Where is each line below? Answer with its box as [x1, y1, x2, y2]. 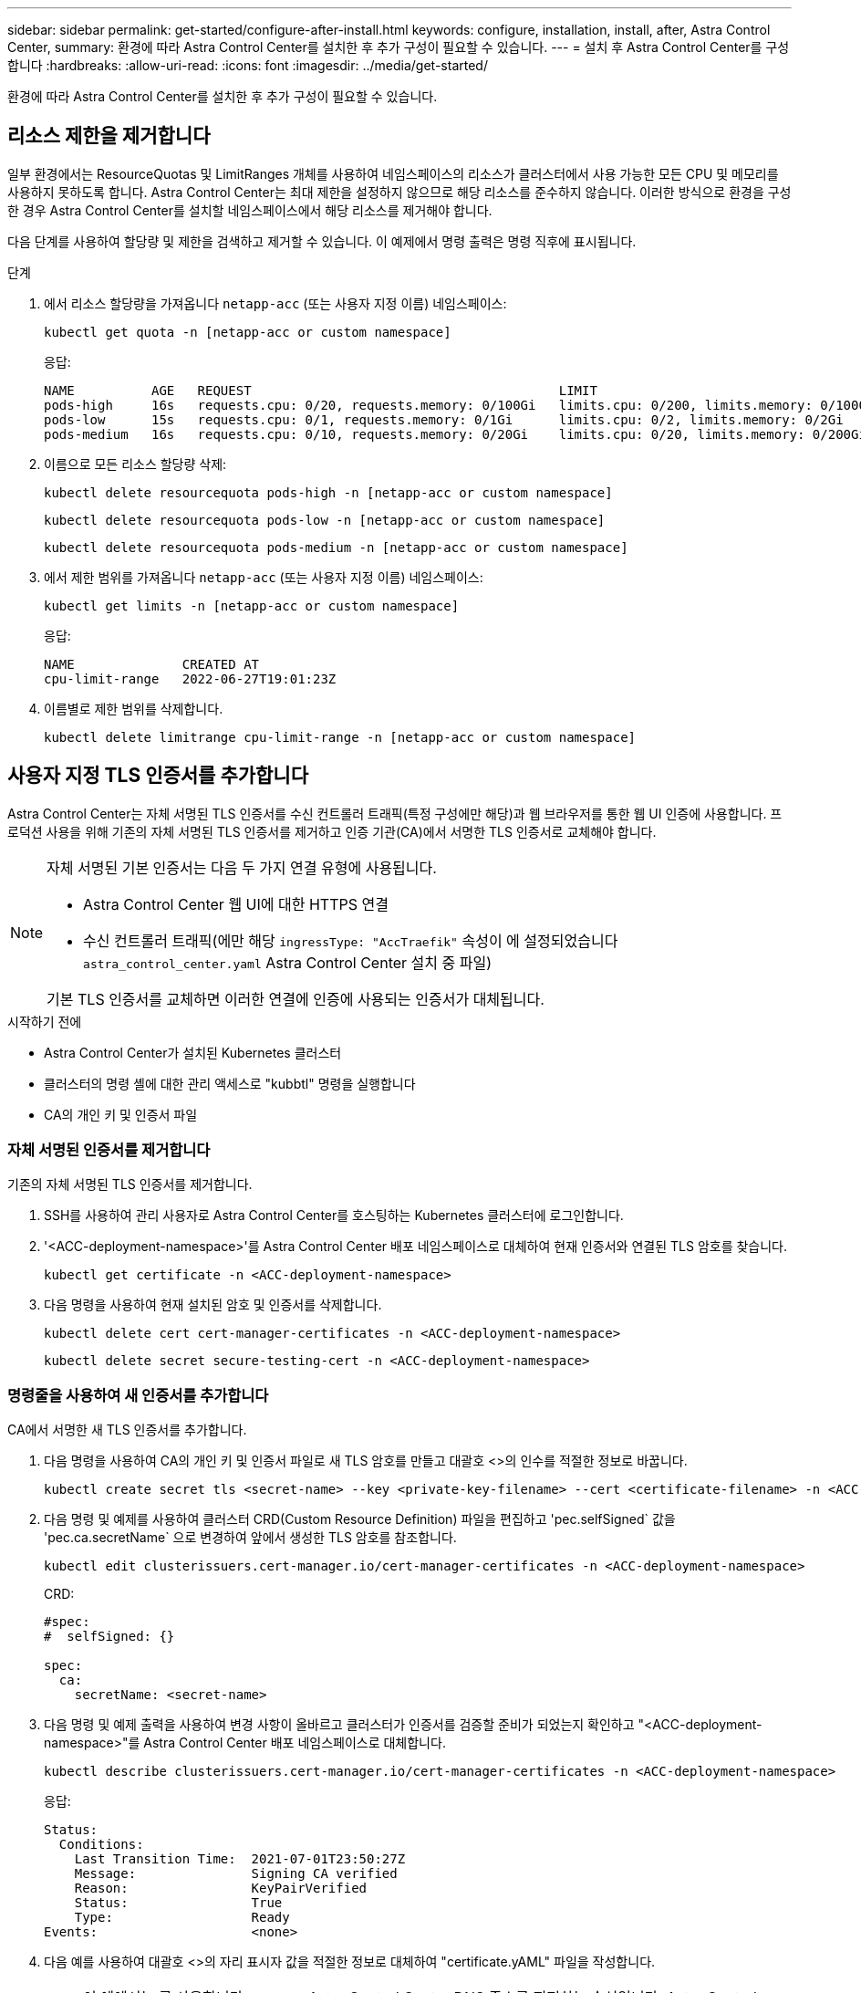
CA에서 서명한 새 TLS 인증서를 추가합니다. [7, 1422, 247, 1438]
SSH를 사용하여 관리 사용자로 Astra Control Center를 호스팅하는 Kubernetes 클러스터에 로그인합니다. [44, 1207, 624, 1224]
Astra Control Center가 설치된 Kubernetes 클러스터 [44, 1044, 342, 1060]
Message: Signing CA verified [74, 1866, 398, 1882]
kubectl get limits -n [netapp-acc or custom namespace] [44, 598, 460, 613]
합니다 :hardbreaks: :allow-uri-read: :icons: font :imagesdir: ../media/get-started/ [7, 57, 488, 73]
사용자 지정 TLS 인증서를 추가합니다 [7, 764, 309, 788]
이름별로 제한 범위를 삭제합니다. [44, 700, 223, 716]
